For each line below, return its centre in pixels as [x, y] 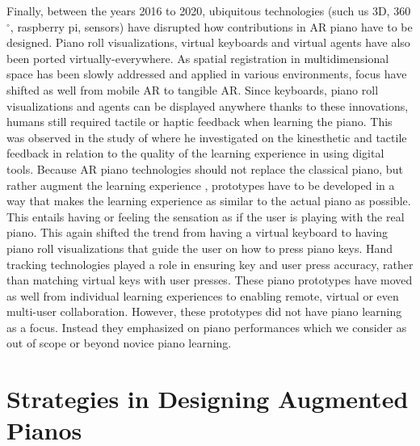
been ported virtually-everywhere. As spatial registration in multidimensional [198, 58]
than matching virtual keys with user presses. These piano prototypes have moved [210, 280]
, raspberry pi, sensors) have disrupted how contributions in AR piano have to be [211, 26]
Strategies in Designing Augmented [208, 399]
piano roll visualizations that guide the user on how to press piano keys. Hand [200, 248]
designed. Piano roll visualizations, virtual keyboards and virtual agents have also [208, 42]
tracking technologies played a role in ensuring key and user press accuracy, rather [210, 264]
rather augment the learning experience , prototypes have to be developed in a [201, 185]
